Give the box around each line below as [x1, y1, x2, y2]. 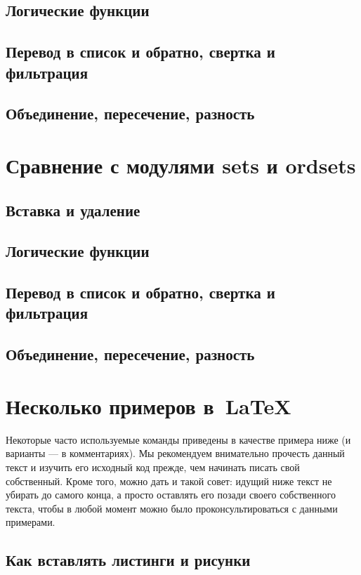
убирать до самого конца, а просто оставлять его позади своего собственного [6, 487, 336, 502]
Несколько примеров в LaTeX [6, 391, 291, 420]
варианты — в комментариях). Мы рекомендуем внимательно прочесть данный [6, 446, 345, 461]
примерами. [6, 515, 55, 529]
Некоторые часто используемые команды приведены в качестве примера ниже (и [6, 432, 351, 447]
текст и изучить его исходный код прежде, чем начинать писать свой [6, 459, 300, 474]
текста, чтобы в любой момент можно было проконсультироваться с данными [6, 501, 338, 515]
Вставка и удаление [6, 199, 140, 220]
